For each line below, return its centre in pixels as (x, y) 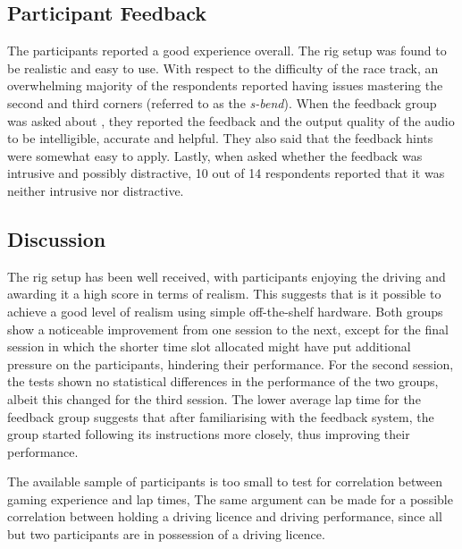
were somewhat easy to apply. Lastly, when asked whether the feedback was (215, 155)
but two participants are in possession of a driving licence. (166, 534)
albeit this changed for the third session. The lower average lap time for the (214, 398)
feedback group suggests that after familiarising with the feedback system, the (221, 416)
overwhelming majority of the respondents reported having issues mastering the (225, 85)
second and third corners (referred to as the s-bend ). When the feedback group (222, 102)
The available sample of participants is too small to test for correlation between (225, 481)
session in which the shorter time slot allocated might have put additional (209, 346)
